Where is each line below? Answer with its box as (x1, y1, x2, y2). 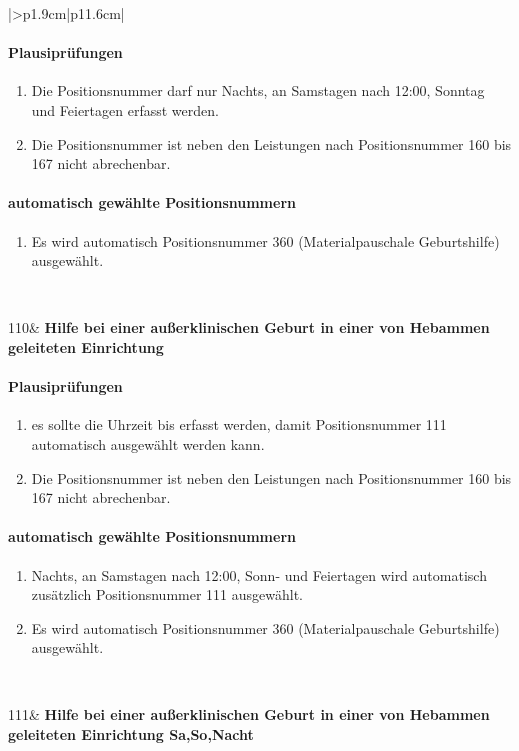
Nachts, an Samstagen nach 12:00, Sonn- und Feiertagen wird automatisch (31, 564, 487, 585)
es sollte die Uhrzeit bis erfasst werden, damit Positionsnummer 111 (31, 414, 447, 435)
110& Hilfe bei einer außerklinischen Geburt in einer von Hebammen (8, 317, 490, 338)
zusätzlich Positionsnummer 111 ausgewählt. (31, 584, 303, 605)
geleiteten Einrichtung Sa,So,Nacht (8, 724, 254, 745)
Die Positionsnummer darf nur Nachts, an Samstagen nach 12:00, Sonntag (31, 80, 485, 101)
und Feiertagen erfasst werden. (31, 99, 219, 120)
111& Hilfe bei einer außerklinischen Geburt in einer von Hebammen (8, 704, 490, 725)
